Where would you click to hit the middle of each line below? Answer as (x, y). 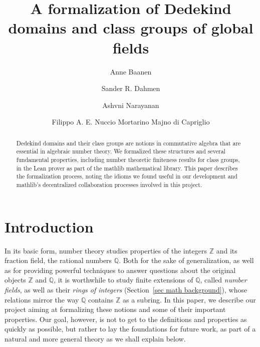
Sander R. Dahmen (131, 88)
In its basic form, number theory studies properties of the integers (106, 250)
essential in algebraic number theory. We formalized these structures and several (121, 151)
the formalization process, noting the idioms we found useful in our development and (127, 176)
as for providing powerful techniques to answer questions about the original (120, 270)
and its (227, 250)
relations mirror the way (42, 299)
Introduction (49, 226)
